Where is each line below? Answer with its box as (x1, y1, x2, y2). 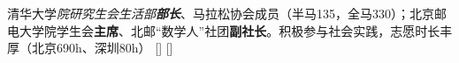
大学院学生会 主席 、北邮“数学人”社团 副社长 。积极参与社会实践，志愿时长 (19, 21, 440, 39)
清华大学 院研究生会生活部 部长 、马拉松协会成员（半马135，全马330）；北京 (7, 4, 434, 22)
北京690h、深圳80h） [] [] (31, 38, 173, 57)
